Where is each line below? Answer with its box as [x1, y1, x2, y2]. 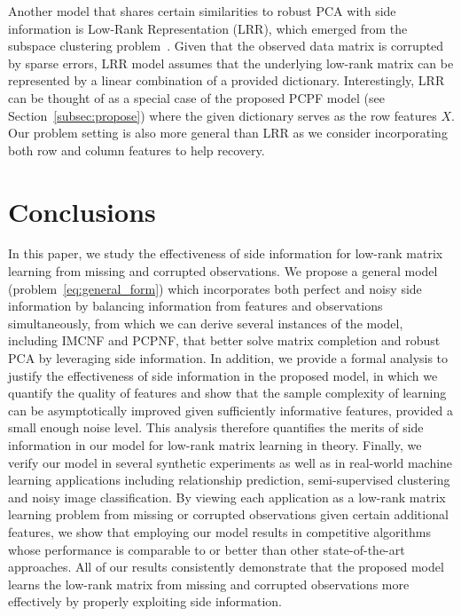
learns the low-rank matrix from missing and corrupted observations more [8, 574, 410, 593]
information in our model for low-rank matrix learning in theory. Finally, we [8, 436, 422, 454]
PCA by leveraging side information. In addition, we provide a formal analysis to [8, 349, 449, 367]
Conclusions [8, 193, 156, 229]
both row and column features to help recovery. [8, 140, 265, 159]
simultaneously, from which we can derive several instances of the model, [8, 313, 403, 332]
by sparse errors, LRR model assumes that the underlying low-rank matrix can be [8, 53, 454, 72]
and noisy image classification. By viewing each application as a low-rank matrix [8, 487, 446, 506]
